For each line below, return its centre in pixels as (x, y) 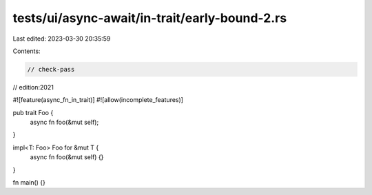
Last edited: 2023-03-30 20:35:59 (62, 39)
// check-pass (51, 69)
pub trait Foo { (33, 112)
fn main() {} (29, 183)
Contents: (27, 51)
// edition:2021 (33, 87)
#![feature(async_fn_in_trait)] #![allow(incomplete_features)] (98, 100)
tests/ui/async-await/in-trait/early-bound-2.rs (150, 18)
